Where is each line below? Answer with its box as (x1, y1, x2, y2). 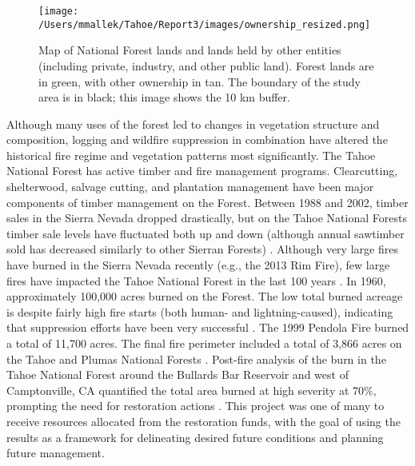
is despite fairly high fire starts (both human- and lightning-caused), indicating (6, 303, 393, 320)
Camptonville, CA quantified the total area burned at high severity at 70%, (6, 381, 377, 398)
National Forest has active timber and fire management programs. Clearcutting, (6, 162, 398, 179)
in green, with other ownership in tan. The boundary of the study (38, 73, 361, 90)
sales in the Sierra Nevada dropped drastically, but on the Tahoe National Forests (6, 209, 407, 226)
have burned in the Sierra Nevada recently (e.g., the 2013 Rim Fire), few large (6, 257, 390, 273)
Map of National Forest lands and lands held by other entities (38, 42, 341, 58)
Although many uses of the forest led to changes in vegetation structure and (6, 115, 380, 132)
